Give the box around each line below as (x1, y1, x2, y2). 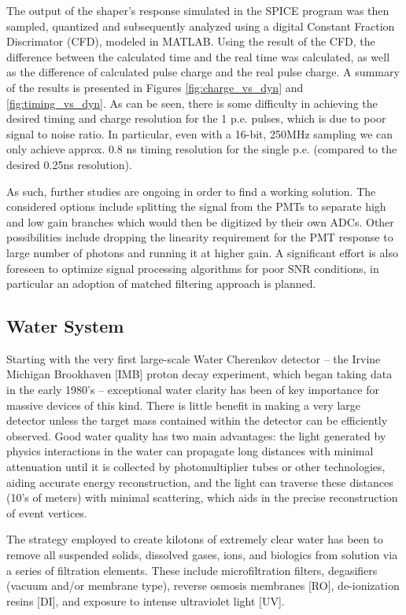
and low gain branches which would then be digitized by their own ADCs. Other (6, 213, 394, 230)
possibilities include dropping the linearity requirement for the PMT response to (6, 229, 393, 245)
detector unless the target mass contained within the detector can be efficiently (6, 412, 388, 429)
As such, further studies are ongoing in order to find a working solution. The (6, 182, 376, 199)
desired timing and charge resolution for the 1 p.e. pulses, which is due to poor (6, 110, 386, 127)
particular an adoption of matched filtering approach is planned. (6, 275, 316, 292)
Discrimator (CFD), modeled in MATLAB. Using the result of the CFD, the (6, 33, 375, 50)
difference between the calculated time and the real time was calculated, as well (6, 48, 390, 64)
